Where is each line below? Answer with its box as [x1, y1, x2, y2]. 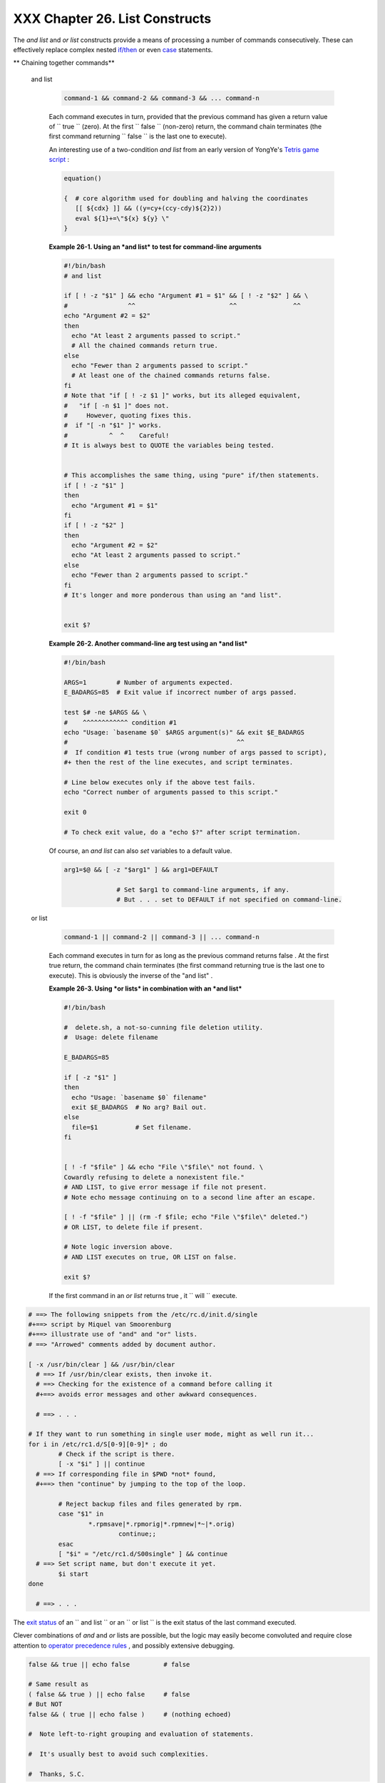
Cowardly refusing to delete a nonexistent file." [63, 1173, 245, 1181]
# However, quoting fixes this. [63, 412, 192, 420]
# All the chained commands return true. [71, 342, 219, 349]
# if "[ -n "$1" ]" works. [63, 422, 162, 429]
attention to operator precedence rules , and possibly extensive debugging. [13, 1641, 235, 1650]
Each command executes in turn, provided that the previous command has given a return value [48, 112, 328, 121]
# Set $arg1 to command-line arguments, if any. [116, 885, 290, 894]
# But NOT [28, 1700, 63, 1708]
